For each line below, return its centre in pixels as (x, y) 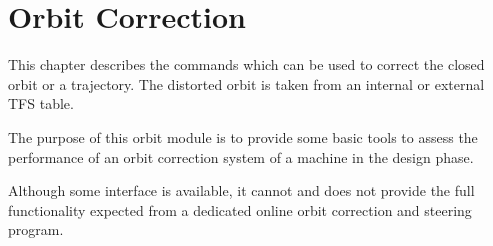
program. (36, 229)
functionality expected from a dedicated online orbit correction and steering (240, 209)
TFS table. (41, 103)
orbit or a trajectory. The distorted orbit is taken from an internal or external (246, 83)
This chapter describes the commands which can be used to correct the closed (246, 64)
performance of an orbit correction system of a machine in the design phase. (241, 156)
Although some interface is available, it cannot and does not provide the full (241, 190)
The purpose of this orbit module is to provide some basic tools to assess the (243, 136)
